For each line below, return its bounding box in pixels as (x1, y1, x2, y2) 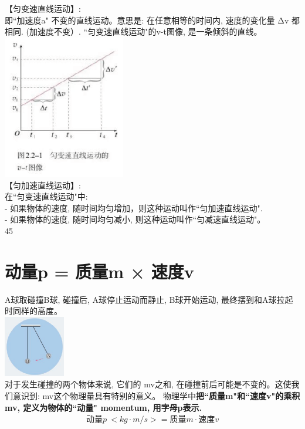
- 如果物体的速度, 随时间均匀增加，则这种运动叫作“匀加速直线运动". (5, 201, 263, 214)
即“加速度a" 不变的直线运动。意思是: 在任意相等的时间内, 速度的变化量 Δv (5, 13, 289, 26)
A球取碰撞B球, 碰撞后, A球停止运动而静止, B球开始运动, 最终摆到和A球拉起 (5, 293, 293, 305)
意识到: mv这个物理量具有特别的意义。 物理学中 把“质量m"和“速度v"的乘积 (12, 389, 300, 401)
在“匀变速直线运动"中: (5, 190, 88, 202)
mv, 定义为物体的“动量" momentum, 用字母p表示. (5, 401, 202, 413)
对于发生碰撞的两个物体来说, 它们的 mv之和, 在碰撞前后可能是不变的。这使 (5, 378, 292, 390)
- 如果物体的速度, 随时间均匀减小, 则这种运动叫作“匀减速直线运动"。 (5, 213, 266, 225)
